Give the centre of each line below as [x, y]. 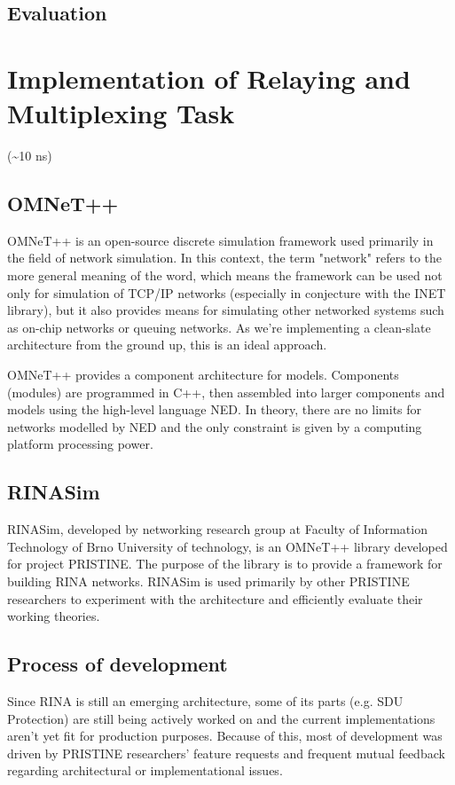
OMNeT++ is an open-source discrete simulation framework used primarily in [220, 240]
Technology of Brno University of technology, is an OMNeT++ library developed [227, 546]
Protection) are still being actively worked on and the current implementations [221, 718]
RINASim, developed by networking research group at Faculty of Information [217, 529]
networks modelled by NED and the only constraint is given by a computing [215, 426]
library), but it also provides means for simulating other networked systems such [226, 310]
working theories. [54, 616]
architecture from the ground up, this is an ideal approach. [167, 345]
